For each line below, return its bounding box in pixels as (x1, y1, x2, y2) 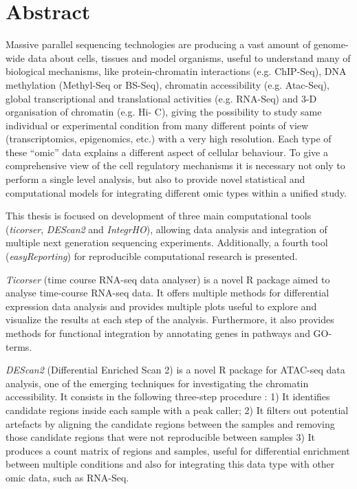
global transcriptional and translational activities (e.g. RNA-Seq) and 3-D (6, 91, 317, 105)
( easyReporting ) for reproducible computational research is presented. (6, 249, 298, 263)
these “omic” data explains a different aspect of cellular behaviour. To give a (6, 144, 328, 159)
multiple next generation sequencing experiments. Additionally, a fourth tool (6, 235, 328, 250)
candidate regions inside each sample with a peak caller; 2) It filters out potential (6, 402, 349, 417)
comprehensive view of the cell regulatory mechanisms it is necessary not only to (6, 158, 345, 173)
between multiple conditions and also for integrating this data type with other (6, 457, 335, 471)
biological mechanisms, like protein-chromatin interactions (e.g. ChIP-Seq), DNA (6, 64, 347, 78)
